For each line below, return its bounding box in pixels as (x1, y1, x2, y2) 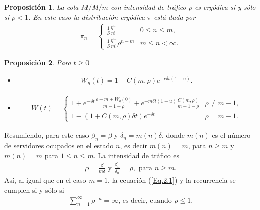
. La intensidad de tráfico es (93, 150, 180, 160)
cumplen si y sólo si (4, 184, 64, 195)
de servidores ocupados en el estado (4, 140, 114, 151)
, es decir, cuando (118, 197, 172, 204)
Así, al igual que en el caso (4, 174, 86, 185)
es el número (212, 130, 251, 140)
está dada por (154, 11, 196, 22)
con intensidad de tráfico (110, 2, 186, 12)
